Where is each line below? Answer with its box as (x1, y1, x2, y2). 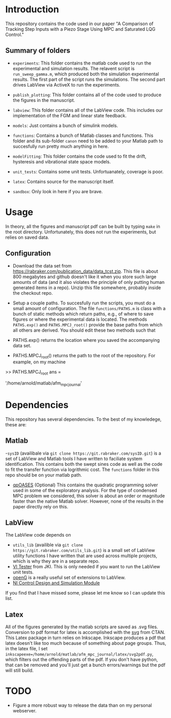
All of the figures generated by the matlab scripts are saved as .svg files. (5, 624, 158, 630)
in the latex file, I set (5, 646, 48, 652)
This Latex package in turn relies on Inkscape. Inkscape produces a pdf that (5, 634, 165, 641)
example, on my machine (12, 359, 66, 365)
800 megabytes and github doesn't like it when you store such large (12, 273, 157, 280)
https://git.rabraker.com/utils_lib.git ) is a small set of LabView (12, 547, 155, 553)
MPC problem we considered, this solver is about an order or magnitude (12, 493, 165, 499)
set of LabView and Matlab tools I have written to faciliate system (5, 455, 142, 462)
